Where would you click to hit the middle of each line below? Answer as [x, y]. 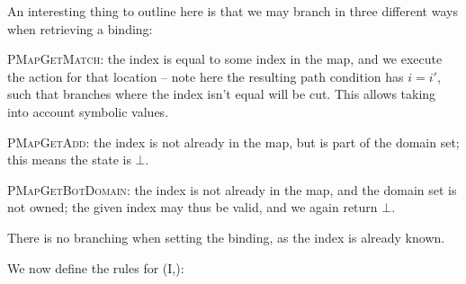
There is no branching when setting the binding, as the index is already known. [226, 237]
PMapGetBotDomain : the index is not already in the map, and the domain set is [232, 189]
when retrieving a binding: [80, 28]
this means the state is [69, 160]
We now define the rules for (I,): [96, 267]
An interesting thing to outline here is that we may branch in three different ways [233, 11]
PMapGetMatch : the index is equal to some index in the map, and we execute [225, 59]
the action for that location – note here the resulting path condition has [206, 76]
